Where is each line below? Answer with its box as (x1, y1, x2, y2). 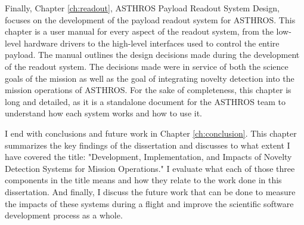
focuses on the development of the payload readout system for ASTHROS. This (5, 13, 296, 26)
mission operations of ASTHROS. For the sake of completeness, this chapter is (5, 84, 291, 96)
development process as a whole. (5, 209, 123, 221)
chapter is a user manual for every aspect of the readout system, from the (5, 25, 274, 38)
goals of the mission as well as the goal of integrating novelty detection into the (5, 72, 294, 84)
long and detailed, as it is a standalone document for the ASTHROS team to (5, 95, 286, 107)
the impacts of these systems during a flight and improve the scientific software (5, 197, 294, 209)
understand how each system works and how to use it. (5, 107, 202, 119)
